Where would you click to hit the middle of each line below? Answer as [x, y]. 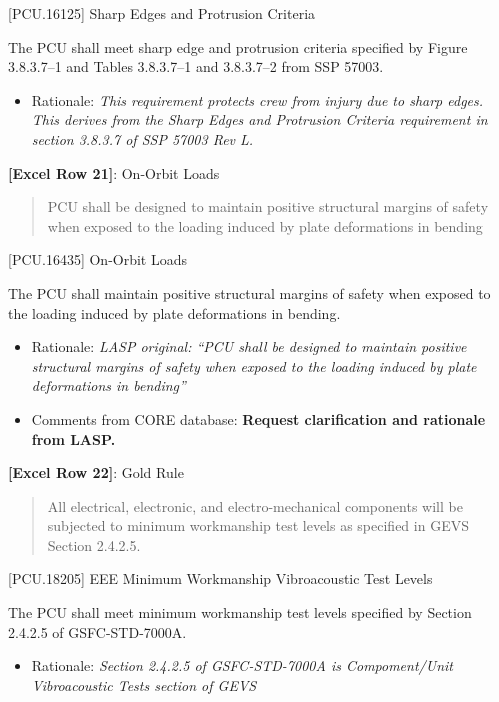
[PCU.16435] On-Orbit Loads [98, 259]
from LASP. [73, 438]
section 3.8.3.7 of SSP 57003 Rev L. [142, 138]
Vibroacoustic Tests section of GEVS [144, 684]
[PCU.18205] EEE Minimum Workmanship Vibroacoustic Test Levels [220, 578]
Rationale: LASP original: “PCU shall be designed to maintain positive [249, 346]
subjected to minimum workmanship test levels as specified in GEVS [258, 525]
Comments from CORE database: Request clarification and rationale [258, 418]
